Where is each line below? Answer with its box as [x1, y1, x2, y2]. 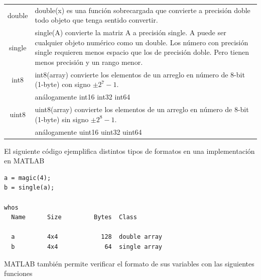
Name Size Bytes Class [11, 214, 137, 221]
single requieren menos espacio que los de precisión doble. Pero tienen [35, 47, 249, 57]
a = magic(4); [4, 174, 51, 181]
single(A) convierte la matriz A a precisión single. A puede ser [35, 27, 226, 38]
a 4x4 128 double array [11, 233, 162, 241]
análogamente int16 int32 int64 [35, 91, 130, 102]
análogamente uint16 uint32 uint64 [35, 126, 142, 137]
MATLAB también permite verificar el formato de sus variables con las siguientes [4, 258, 254, 268]
